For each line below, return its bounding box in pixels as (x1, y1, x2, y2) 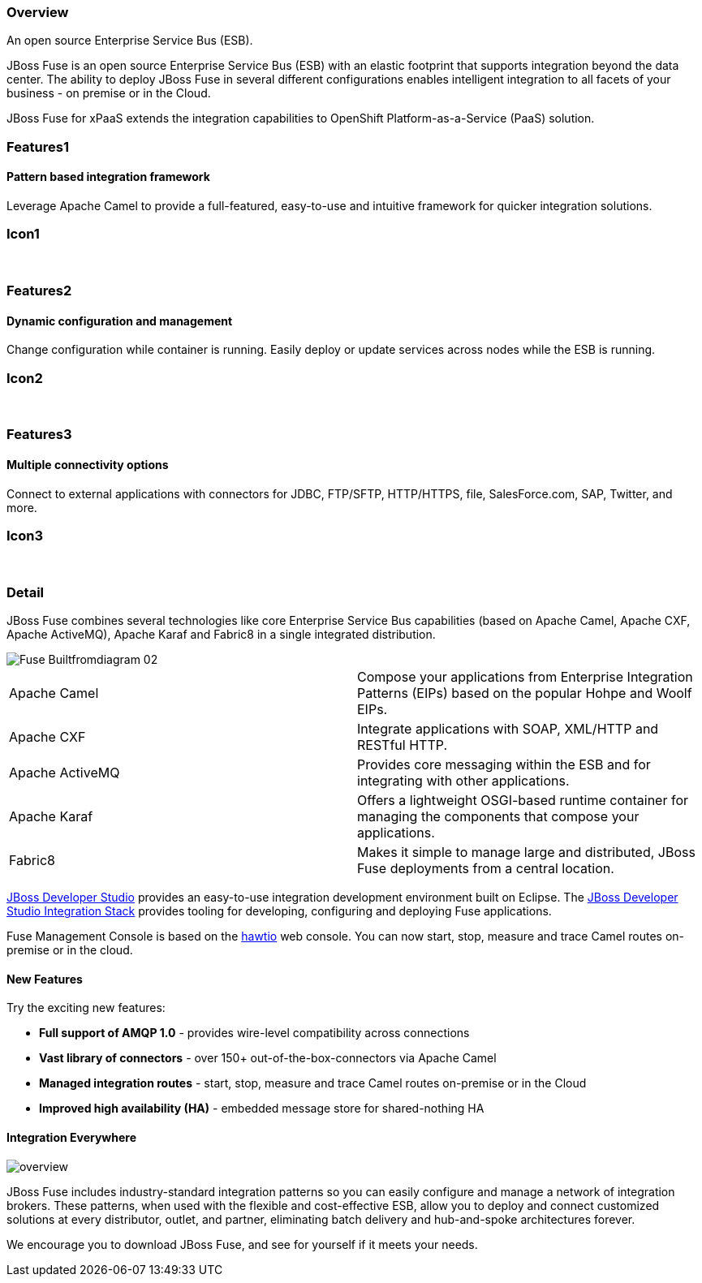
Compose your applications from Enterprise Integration (357, 669, 693, 686)
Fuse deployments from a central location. (357, 860, 614, 877)
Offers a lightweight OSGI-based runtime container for (357, 792, 688, 809)
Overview (6, 4, 69, 20)
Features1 (6, 138, 69, 155)
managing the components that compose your (357, 808, 640, 825)
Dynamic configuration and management (6, 313, 233, 328)
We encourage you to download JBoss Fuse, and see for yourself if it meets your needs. (6, 1237, 478, 1251)
